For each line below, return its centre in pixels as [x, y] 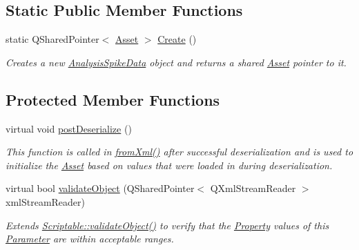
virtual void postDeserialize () [69, 128]
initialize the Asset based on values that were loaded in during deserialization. [169, 165]
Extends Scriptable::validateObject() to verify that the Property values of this [167, 225]
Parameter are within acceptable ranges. [90, 239]
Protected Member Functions [113, 99]
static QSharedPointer [52, 39]
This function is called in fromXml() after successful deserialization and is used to [179, 152]
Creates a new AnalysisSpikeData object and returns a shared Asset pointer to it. [176, 62]
